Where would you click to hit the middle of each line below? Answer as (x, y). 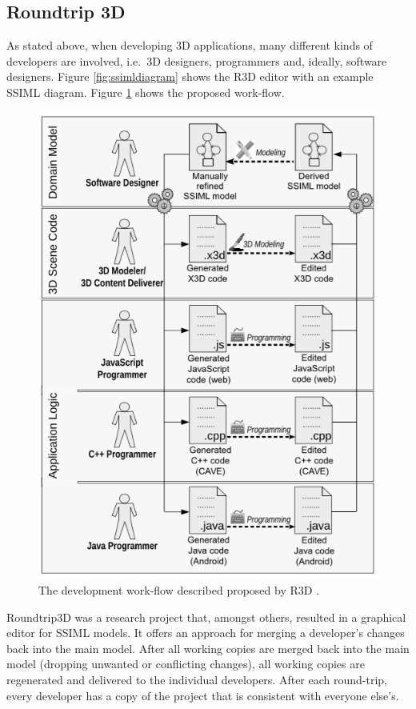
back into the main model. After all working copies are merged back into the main (208, 648)
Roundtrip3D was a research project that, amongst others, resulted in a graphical (206, 617)
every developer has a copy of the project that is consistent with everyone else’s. (203, 695)
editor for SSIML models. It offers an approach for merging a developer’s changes (206, 633)
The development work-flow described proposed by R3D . (179, 590)
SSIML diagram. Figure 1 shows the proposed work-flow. (146, 92)
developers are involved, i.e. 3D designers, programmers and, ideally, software (197, 60)
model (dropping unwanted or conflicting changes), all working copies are (186, 664)
